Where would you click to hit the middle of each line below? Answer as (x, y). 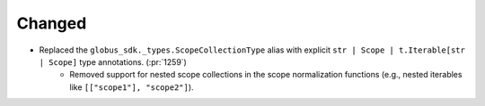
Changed (52, 23)
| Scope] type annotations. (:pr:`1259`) (113, 61)
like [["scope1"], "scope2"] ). (132, 87)
